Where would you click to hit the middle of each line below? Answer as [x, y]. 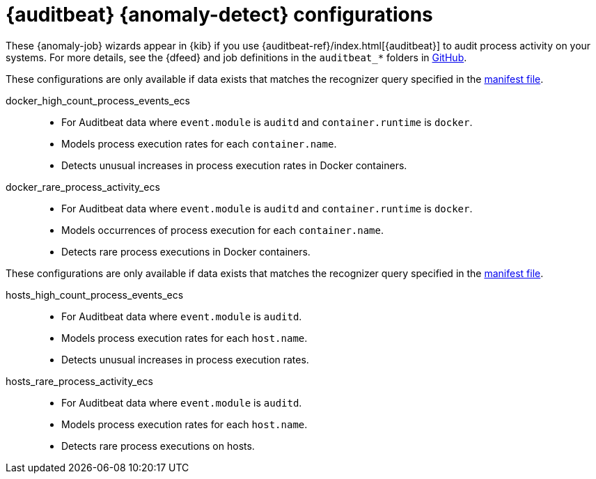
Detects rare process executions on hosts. [158, 446]
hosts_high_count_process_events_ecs [95, 295]
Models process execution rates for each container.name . [199, 143]
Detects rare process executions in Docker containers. [186, 251]
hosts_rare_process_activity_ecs [79, 381]
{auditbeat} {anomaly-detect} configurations [219, 15]
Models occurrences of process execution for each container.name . [223, 230]
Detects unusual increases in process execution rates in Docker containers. [234, 165]
